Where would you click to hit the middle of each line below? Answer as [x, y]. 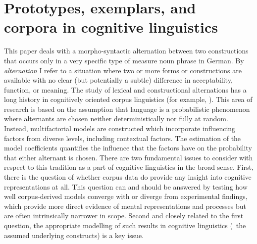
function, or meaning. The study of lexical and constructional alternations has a [125, 89]
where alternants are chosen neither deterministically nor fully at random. [116, 119]
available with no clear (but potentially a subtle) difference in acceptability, [118, 80]
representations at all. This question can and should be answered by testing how [126, 186]
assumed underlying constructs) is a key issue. [74, 235]
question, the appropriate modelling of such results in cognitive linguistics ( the [125, 225]
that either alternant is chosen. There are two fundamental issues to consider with [128, 157]
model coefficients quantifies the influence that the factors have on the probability [128, 148]
